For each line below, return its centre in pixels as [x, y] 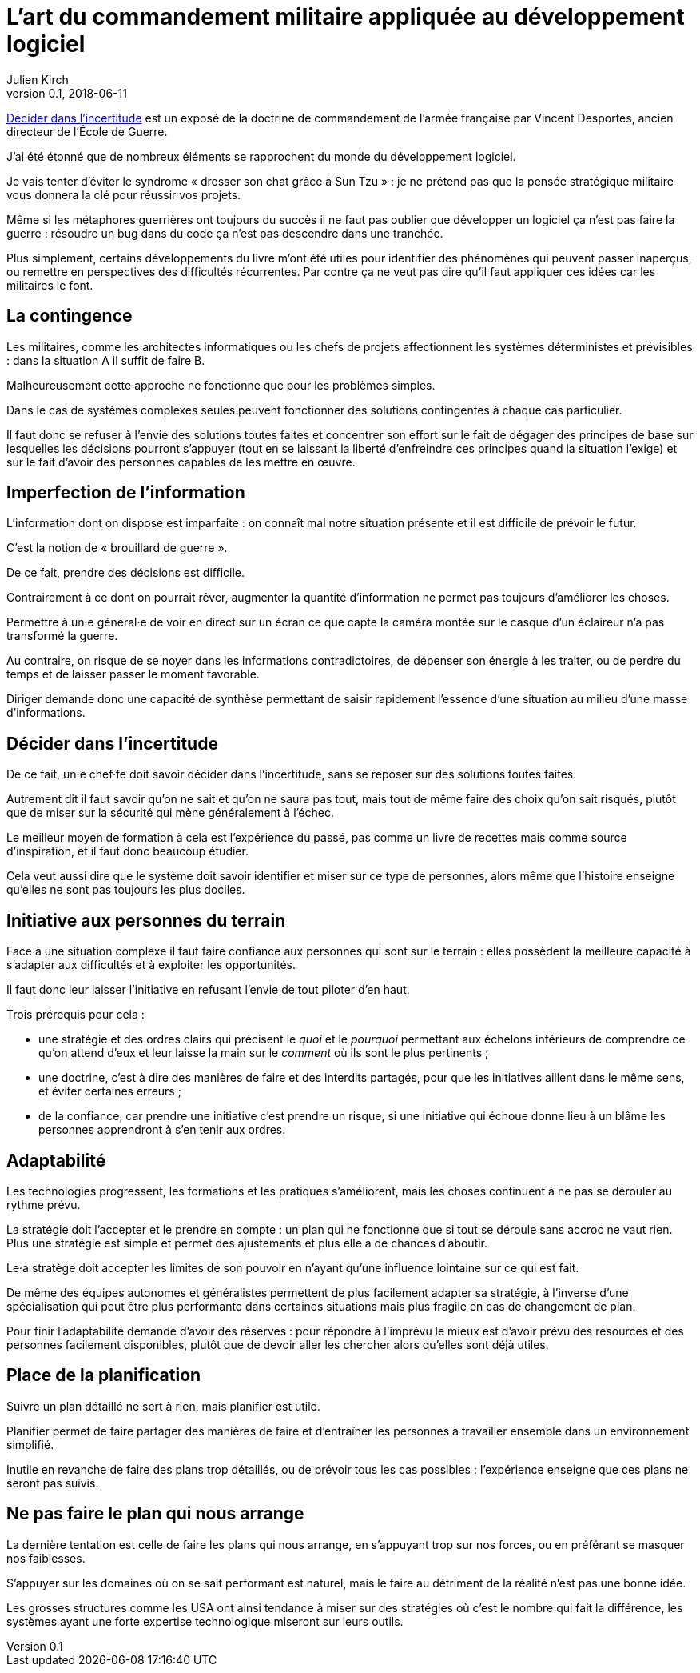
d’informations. [46, 713]
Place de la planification [104, 1375]
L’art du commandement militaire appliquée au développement [346, 17]
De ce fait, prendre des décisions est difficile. [125, 573]
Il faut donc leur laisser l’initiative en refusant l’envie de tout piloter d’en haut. [208, 990]
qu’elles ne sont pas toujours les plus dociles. [126, 890]
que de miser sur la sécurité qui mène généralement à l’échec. [170, 813]
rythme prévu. [44, 1204]
